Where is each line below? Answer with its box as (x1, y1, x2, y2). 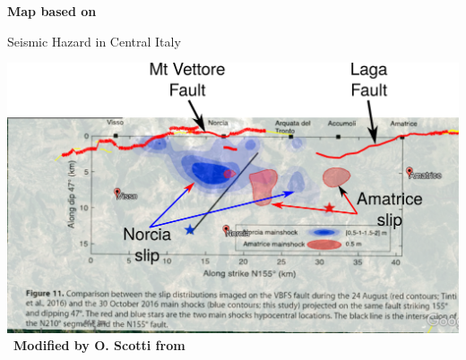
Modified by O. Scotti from (13, 336, 186, 355)
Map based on (7, 2, 97, 20)
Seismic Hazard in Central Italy (7, 31, 181, 50)
